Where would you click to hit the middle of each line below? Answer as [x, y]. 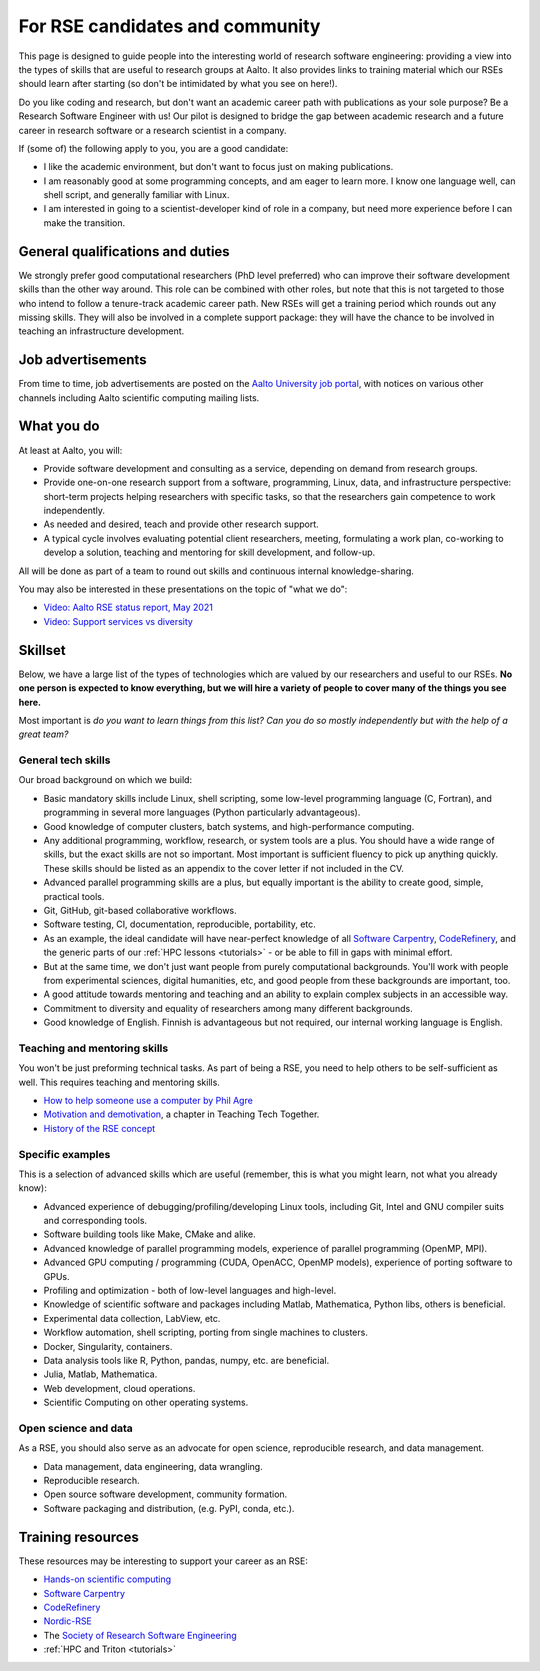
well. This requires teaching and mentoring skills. [119, 1082]
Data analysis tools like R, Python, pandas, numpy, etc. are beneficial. [186, 1360]
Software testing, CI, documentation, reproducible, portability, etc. [180, 924]
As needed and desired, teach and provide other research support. [181, 524]
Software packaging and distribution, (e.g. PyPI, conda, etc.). [169, 1508]
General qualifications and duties [124, 251]
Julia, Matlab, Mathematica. [100, 1374]
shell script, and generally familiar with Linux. [136, 195]
